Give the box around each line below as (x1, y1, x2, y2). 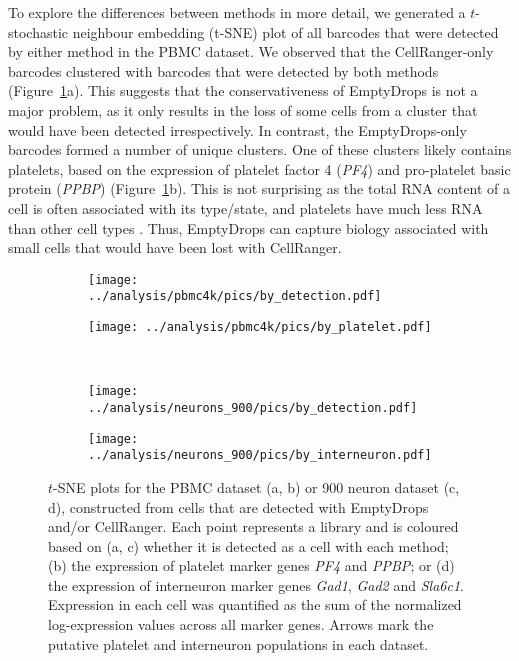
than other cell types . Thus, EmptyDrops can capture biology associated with (8, 217, 489, 238)
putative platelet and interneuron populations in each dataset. (48, 633, 429, 654)
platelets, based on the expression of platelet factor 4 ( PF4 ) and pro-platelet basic (8, 158, 511, 179)
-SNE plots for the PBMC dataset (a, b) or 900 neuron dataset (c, (53, 476, 460, 497)
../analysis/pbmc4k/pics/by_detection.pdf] (88, 289, 382, 304)
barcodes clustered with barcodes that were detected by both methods (8, 60, 439, 81)
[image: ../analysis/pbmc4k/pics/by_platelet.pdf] (88, 320, 432, 335)
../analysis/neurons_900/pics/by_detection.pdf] (88, 400, 418, 415)
